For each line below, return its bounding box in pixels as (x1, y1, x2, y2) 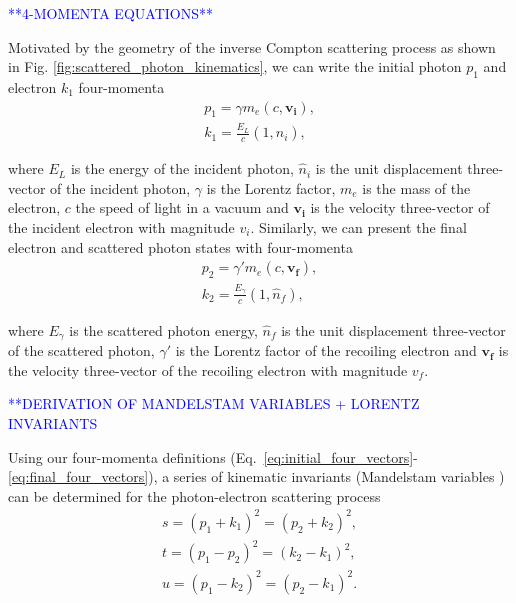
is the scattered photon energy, (69, 319, 258, 340)
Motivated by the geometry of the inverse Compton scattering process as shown (8, 36, 496, 57)
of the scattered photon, (8, 340, 155, 361)
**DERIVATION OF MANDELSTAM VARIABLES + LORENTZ (8, 393, 420, 414)
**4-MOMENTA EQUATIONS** (8, 3, 213, 23)
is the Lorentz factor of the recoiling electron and (175, 340, 477, 361)
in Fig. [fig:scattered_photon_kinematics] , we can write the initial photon (8, 56, 462, 77)
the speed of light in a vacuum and (75, 197, 289, 218)
